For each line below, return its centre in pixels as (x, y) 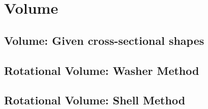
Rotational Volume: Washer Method (102, 70)
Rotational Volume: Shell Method (95, 100)
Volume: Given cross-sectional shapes (104, 40)
